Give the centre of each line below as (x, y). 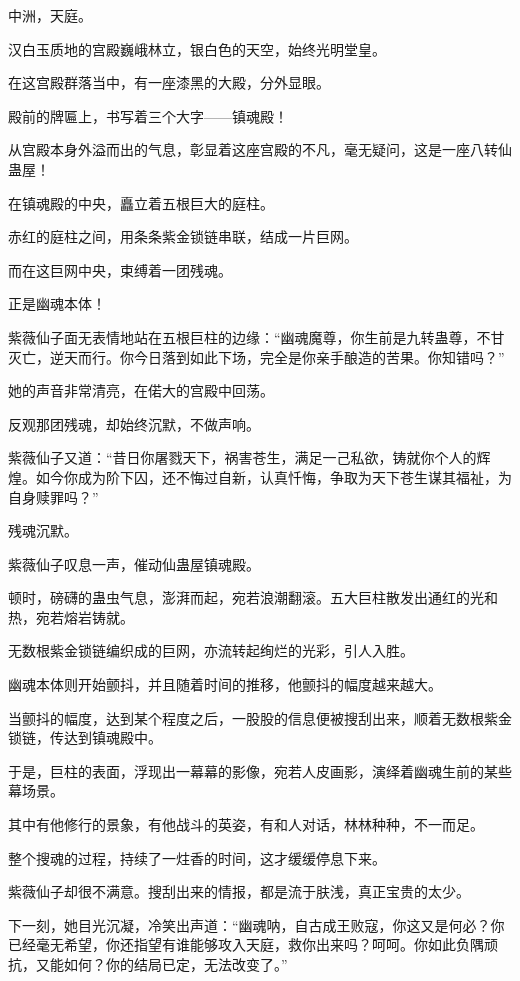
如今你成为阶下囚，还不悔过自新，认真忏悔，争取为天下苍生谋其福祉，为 (273, 476)
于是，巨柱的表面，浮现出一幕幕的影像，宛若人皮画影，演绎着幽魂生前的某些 (260, 770)
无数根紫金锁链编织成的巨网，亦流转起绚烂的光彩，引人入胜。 (211, 650)
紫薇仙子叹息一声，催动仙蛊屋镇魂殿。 (134, 563)
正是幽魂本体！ (57, 303)
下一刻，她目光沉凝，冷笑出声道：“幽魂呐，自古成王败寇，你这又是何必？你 (256, 924)
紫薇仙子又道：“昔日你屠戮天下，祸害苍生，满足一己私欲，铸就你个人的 (242, 457)
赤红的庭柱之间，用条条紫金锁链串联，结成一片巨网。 (183, 236)
